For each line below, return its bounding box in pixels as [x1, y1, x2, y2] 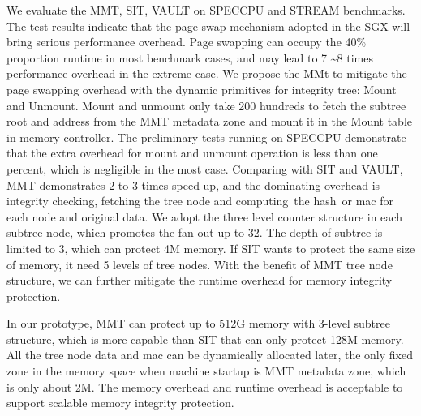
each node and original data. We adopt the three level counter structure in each [6, 208, 402, 225]
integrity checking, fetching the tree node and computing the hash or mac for [6, 192, 394, 209]
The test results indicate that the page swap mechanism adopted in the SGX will [6, 17, 410, 34]
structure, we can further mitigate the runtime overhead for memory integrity [6, 272, 393, 289]
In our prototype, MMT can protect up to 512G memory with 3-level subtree [6, 315, 390, 332]
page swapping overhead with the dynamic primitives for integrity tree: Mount [6, 80, 397, 97]
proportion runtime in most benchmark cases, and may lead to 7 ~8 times [6, 49, 373, 66]
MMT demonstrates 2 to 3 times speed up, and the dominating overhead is [6, 176, 380, 193]
